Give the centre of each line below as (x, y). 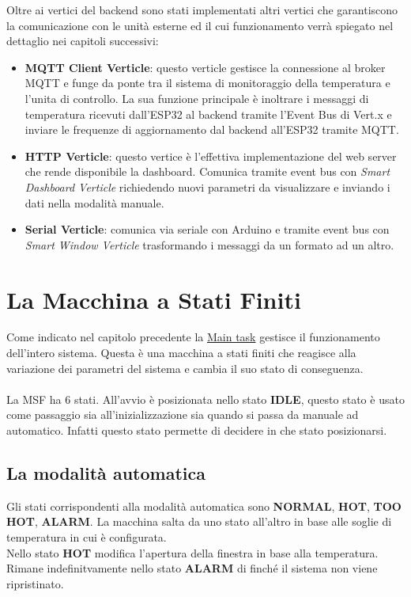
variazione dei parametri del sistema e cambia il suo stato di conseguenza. (185, 368)
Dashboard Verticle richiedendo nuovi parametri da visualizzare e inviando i (207, 186)
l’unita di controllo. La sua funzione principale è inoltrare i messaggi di (197, 98)
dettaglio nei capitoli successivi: (83, 41)
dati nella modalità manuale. (94, 202)
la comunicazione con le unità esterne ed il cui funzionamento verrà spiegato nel (200, 25)
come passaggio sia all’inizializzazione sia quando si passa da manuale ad (183, 414)
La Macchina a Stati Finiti (154, 299)
